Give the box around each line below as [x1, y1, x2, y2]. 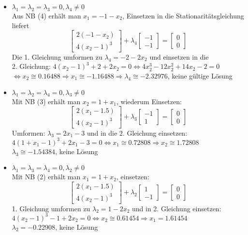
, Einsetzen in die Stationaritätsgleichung [122, 11, 244, 20]
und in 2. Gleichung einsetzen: [132, 203, 221, 213]
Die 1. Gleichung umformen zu [12, 51, 102, 62]
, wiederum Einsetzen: [117, 96, 182, 106]
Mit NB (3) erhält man [12, 96, 81, 106]
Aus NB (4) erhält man [12, 11, 81, 20]
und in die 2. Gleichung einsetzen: [87, 127, 188, 138]
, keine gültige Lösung [167, 70, 233, 80]
